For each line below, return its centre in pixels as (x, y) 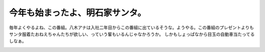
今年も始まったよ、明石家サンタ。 (78, 13)
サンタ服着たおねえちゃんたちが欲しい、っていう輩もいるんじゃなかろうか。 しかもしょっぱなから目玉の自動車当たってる (132, 34)
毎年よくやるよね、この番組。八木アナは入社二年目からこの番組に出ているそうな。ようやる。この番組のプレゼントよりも (132, 27)
